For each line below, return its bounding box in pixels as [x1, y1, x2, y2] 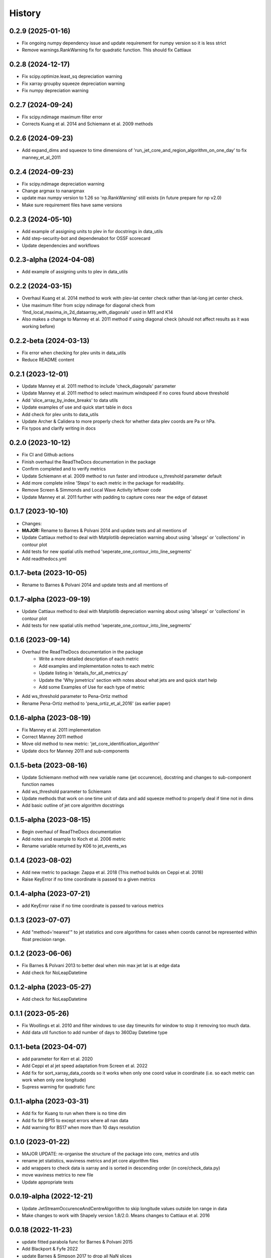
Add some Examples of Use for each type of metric [39, 684, 145, 690]
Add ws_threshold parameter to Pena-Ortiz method [22, 693, 128, 699]
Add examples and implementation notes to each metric [39, 663, 155, 669]
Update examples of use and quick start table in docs [22, 404, 132, 410]
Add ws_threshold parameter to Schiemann [22, 788, 111, 795]
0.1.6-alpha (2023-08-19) [9, 714, 91, 722]
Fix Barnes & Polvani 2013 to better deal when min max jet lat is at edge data [22, 963, 180, 969]
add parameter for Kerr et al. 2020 [22, 1056, 93, 1062]
